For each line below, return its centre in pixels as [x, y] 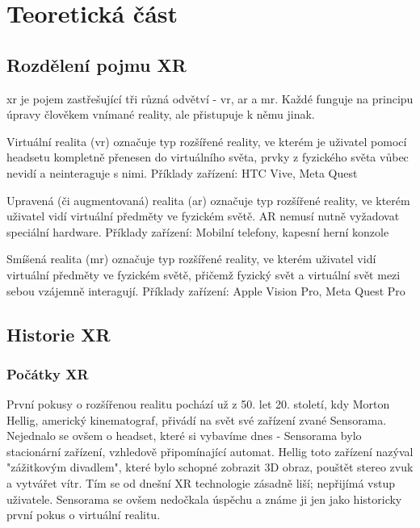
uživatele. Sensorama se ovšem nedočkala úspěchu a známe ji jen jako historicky [204, 499]
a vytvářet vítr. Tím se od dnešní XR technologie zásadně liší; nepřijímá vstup [201, 483]
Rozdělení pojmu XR [97, 64]
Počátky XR [48, 373]
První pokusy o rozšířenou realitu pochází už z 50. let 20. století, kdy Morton [198, 404]
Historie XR [59, 334]
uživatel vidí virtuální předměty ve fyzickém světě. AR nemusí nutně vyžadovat [203, 216]
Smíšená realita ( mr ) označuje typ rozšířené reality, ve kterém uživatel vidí [191, 259]
